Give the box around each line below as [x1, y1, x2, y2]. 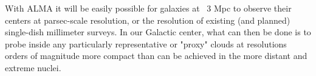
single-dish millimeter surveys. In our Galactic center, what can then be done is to [5, 26, 311, 38]
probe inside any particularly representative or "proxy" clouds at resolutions [5, 37, 287, 50]
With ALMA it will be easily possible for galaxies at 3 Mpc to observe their [5, 2, 292, 14]
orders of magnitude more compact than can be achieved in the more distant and [5, 49, 307, 62]
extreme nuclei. [5, 61, 61, 74]
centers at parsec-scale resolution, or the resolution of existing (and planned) [5, 13, 290, 26]
